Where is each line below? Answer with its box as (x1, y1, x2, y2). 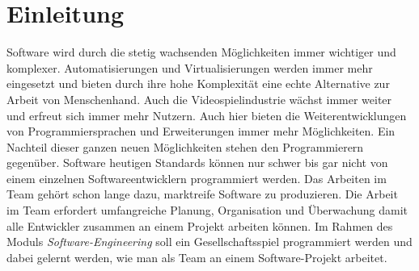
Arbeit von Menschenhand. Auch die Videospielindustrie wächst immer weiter (6, 90, 392, 107)
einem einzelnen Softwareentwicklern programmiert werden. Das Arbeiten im (6, 169, 387, 186)
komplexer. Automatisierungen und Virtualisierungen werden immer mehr (6, 59, 373, 76)
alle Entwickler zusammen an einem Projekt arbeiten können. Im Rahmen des (6, 217, 393, 234)
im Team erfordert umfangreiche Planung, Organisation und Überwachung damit (6, 202, 408, 219)
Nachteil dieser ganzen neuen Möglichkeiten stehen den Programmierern (6, 138, 364, 155)
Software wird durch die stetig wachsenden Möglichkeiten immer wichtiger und (6, 44, 396, 60)
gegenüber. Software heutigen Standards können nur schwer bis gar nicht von (6, 154, 388, 171)
